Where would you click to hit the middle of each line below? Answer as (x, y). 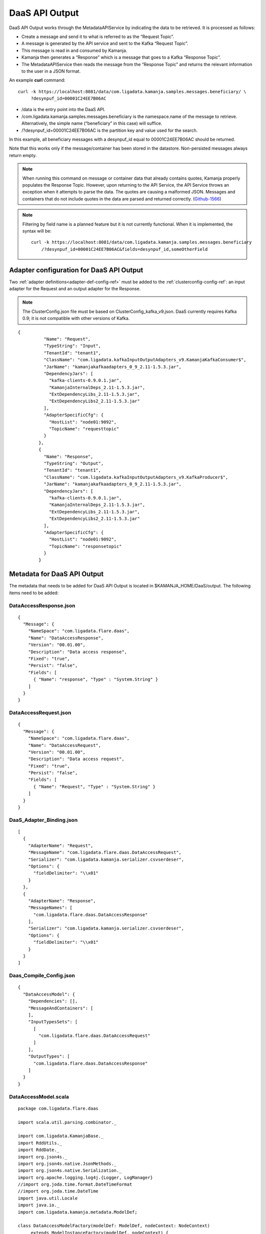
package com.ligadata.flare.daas (58, 1108)
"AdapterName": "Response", (62, 901)
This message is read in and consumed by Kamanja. (74, 50)
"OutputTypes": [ (49, 1057)
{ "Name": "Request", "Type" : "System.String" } (94, 787)
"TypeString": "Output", (74, 463)
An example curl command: (37, 80)
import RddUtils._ (40, 1143)
